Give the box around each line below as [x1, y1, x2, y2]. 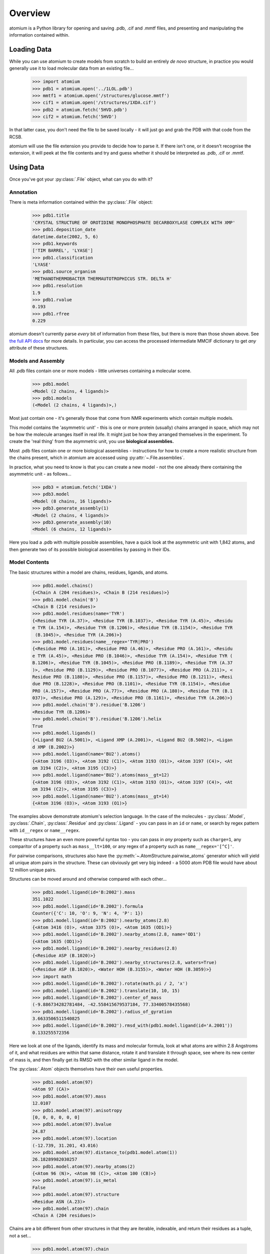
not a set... [9, 1232, 31, 1238]
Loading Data [9, 45, 52, 54]
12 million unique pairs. [9, 867, 57, 873]
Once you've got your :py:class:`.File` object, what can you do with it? [9, 176, 152, 183]
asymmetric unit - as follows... [9, 471, 72, 477]
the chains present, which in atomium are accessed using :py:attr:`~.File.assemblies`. [9, 454, 185, 461]
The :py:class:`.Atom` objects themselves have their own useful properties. [9, 1066, 163, 1072]
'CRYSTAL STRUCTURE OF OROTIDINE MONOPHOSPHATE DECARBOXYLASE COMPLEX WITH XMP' [32, 220, 235, 225]
